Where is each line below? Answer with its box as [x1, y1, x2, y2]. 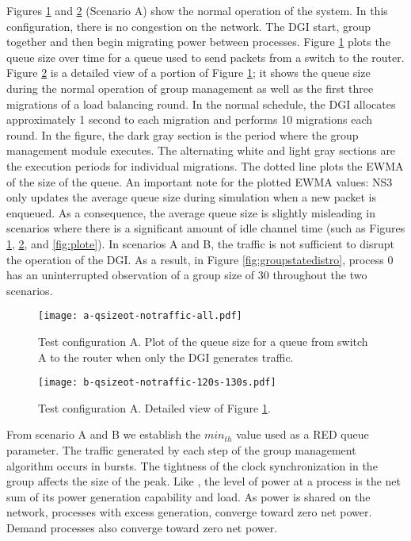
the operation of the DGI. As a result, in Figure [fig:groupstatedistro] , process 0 [6, 251, 394, 267]
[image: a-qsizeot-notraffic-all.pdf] [38, 310, 242, 322]
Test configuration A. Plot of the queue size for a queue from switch [38, 332, 368, 349]
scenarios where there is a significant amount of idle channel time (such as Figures [6, 220, 405, 236]
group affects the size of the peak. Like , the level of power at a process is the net [6, 473, 401, 489]
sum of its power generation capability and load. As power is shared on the [6, 488, 371, 505]
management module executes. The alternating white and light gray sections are [6, 142, 396, 159]
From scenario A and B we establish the [6, 426, 201, 443]
